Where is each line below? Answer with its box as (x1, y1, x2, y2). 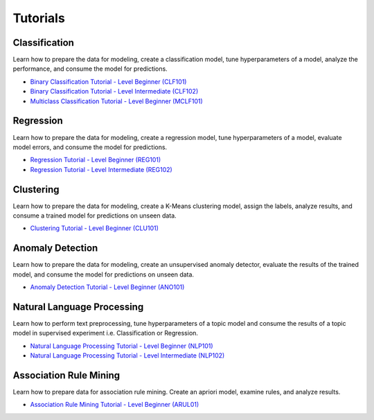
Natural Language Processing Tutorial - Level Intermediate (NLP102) (30, 351, 225, 360)
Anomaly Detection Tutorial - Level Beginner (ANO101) (30, 283, 185, 291)
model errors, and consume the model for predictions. (12, 143, 168, 151)
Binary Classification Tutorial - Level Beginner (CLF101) (30, 77, 187, 86)
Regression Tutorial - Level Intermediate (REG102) (30, 165, 172, 173)
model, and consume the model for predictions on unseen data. (12, 270, 194, 279)
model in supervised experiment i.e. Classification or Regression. (12, 329, 199, 338)
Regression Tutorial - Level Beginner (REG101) (30, 156, 161, 164)
